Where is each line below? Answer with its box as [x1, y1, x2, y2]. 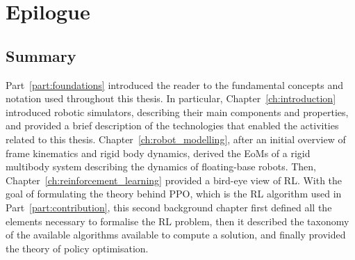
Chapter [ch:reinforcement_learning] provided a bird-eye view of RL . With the [6, 172, 342, 187]
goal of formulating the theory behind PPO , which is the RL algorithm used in [6, 186, 342, 201]
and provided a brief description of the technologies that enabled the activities [6, 118, 339, 133]
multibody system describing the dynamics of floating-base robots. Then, [6, 159, 317, 174]
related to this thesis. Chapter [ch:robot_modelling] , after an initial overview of [6, 131, 346, 146]
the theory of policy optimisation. [6, 241, 149, 255]
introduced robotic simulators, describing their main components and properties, [6, 104, 349, 119]
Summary [6, 44, 76, 66]
